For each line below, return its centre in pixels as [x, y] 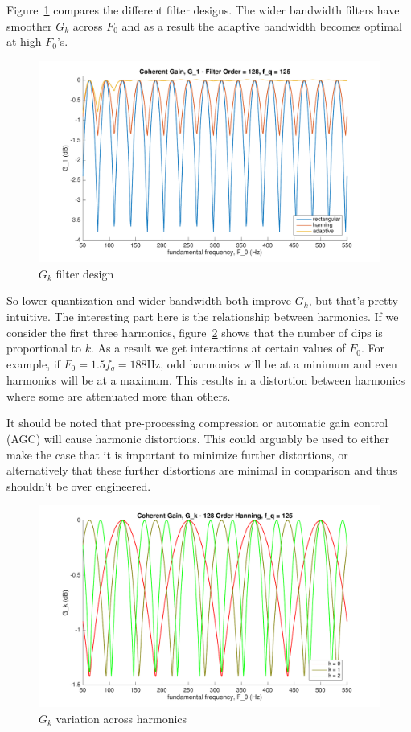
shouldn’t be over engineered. [79, 485]
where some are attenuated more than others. [119, 395]
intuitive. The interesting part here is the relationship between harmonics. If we [203, 317]
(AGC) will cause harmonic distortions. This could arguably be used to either [198, 439]
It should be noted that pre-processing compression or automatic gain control [197, 423]
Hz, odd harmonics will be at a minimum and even [272, 363]
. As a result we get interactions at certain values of [218, 348]
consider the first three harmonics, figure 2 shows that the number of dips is [195, 332]
